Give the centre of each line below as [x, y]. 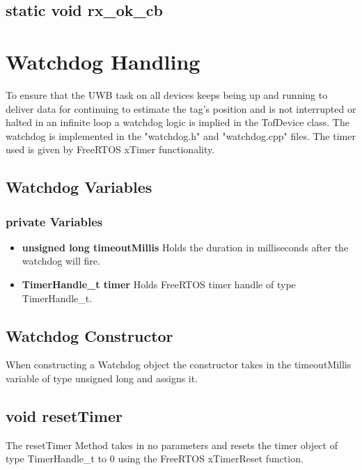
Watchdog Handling [103, 61]
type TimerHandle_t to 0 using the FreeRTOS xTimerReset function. [155, 459]
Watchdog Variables [79, 187]
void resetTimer [64, 416]
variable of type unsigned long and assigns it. [102, 378]
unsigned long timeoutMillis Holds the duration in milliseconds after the [185, 247]
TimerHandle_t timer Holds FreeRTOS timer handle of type [159, 284]
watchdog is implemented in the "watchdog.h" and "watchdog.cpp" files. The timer [181, 135]
